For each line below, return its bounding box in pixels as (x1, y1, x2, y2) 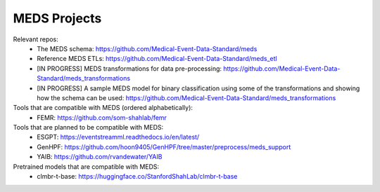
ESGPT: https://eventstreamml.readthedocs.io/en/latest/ (37, 133, 200, 142)
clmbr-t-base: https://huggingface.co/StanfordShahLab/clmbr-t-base (37, 172, 238, 181)
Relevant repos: (13, 35, 59, 43)
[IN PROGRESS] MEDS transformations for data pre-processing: (37, 64, 222, 73)
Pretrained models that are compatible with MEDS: (13, 162, 160, 171)
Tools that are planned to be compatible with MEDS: (13, 123, 164, 132)
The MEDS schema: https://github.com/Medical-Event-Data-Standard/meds (37, 44, 258, 53)
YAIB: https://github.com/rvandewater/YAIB (37, 153, 163, 161)
